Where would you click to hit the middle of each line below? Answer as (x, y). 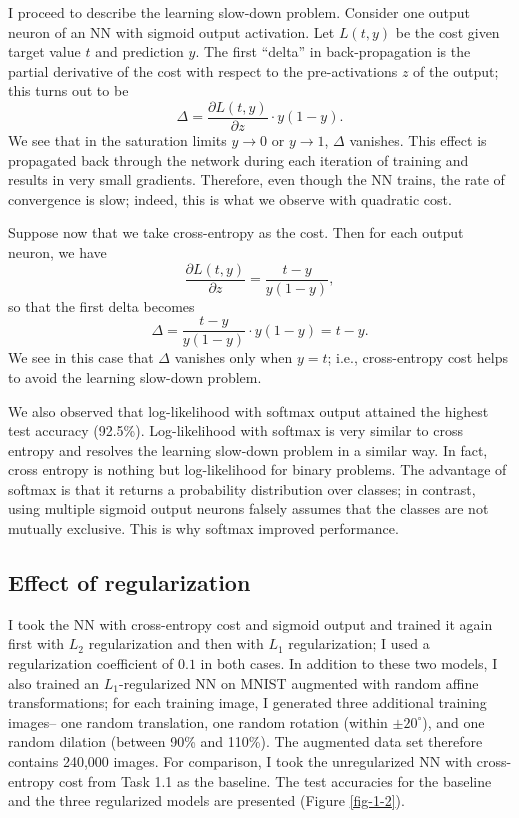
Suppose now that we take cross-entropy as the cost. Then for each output (236, 232)
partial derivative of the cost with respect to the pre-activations (203, 70)
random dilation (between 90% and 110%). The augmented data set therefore (245, 741)
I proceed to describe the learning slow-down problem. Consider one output (239, 12)
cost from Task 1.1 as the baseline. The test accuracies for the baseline (275, 780)
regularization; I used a (359, 643)
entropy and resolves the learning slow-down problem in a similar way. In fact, (248, 449)
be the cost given (447, 31)
